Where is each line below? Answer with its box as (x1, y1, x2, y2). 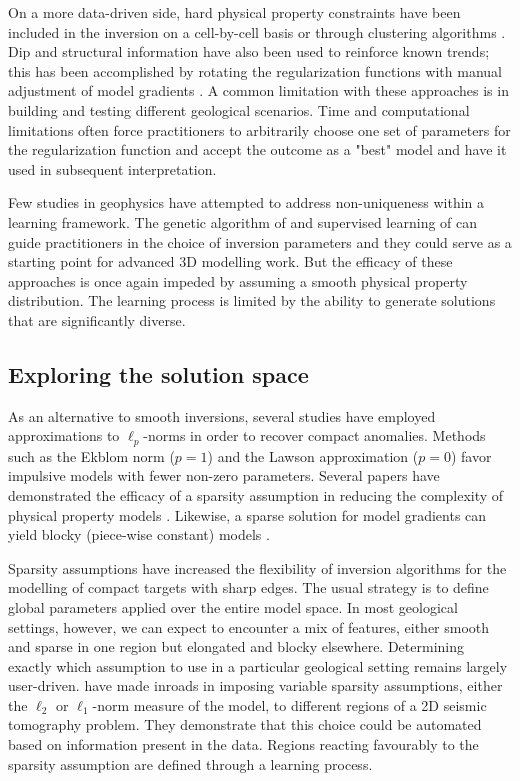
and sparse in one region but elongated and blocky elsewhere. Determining (8, 636, 464, 657)
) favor (450, 445, 492, 466)
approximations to (8, 425, 120, 446)
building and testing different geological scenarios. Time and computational (8, 99, 470, 120)
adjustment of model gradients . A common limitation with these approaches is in (8, 80, 509, 101)
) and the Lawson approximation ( (207, 445, 419, 466)
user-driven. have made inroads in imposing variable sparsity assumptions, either (8, 675, 503, 696)
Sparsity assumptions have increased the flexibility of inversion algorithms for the (8, 557, 507, 578)
